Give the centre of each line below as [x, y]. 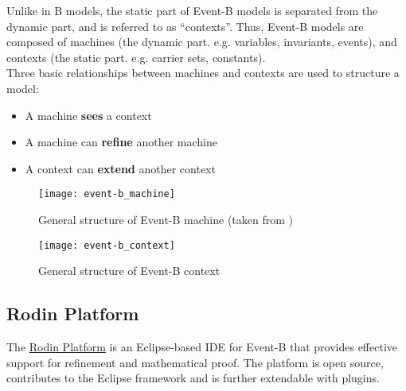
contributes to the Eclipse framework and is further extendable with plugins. [193, 378]
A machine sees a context [88, 115]
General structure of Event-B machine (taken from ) [166, 219]
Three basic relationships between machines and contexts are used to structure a [203, 73]
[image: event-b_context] [107, 245]
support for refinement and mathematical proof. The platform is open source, [195, 362]
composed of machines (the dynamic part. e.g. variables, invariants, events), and [202, 42]
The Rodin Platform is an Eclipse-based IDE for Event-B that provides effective [202, 347]
